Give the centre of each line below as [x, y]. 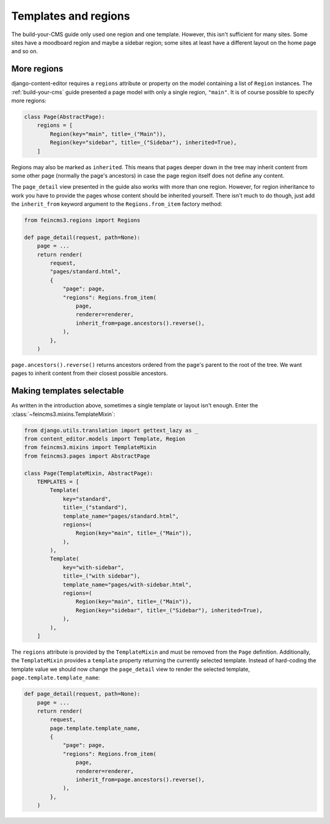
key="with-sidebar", [94, 567]
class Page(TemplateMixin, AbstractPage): [89, 473]
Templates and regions [71, 16]
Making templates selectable [68, 391]
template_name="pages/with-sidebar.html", [127, 584]
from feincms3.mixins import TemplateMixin [90, 448]
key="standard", [87, 499]
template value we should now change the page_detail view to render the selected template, [130, 669]
